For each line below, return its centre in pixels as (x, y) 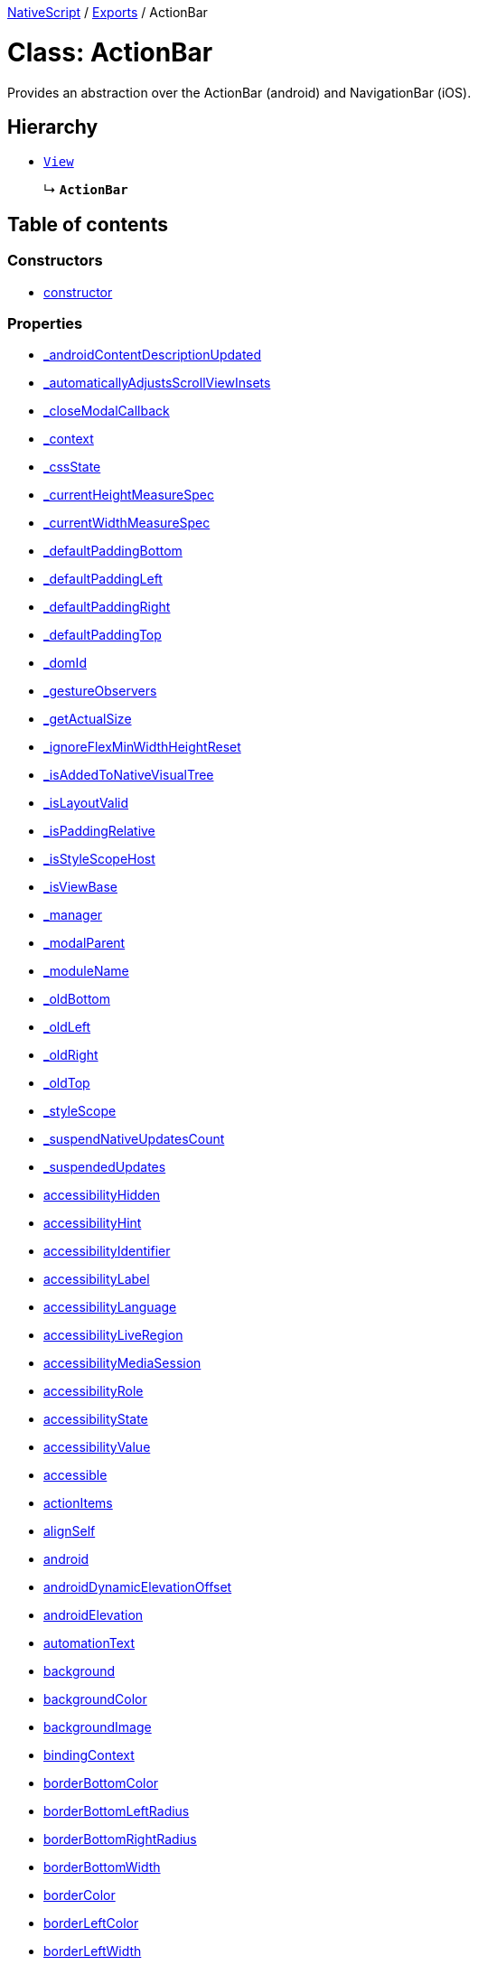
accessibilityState (96, 1419)
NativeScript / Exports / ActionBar (108, 12)
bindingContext (89, 1755)
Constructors (55, 261)
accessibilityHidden (102, 1195)
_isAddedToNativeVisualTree (129, 775)
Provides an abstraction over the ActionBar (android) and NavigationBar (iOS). (239, 92)
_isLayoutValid (86, 803)
